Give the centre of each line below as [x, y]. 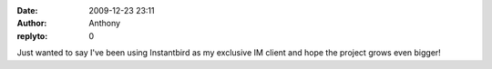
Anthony [105, 24]
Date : [27, 10]
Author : [32, 24]
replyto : [32, 35]
